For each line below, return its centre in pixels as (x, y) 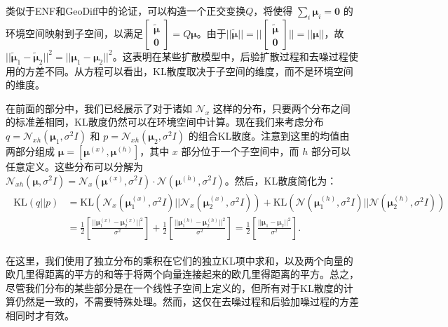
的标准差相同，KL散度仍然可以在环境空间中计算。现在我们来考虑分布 (165, 122)
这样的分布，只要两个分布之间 (281, 108)
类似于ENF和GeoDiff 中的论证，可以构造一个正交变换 (126, 11)
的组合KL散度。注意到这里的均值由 (269, 135)
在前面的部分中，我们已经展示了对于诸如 (99, 108)
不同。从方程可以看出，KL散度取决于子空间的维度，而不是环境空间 (199, 71)
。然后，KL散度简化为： (281, 180)
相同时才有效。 (40, 315)
